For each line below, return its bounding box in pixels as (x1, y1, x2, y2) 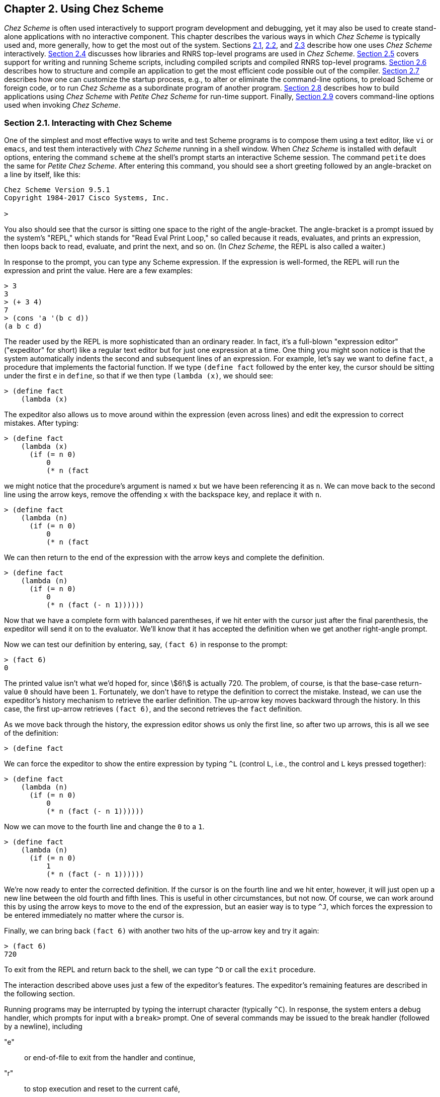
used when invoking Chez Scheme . (4, 101, 121, 110)
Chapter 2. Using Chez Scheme (4, 3, 164, 15)
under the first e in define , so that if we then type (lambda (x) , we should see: (4, 371, 274, 380)
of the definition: (4, 729, 59, 738)
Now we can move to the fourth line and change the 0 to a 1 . (4, 822, 205, 831)
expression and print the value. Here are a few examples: (4, 266, 193, 275)
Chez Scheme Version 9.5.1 (4, 186, 110, 194)
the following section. (4, 989, 75, 998)
